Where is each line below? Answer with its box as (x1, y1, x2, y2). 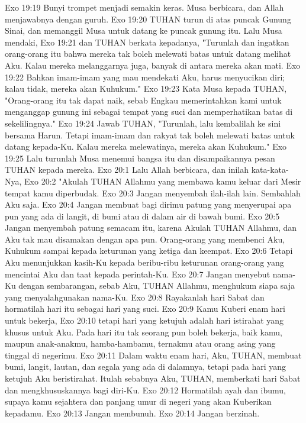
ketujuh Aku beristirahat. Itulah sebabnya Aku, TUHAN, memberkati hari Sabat (5, 372, 301, 384)
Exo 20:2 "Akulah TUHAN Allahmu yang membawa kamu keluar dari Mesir (24, 175, 301, 187)
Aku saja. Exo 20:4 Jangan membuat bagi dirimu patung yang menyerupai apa (5, 198, 292, 211)
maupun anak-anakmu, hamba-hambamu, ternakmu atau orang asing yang (5, 337, 276, 350)
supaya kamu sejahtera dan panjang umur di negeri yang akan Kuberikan (5, 395, 272, 408)
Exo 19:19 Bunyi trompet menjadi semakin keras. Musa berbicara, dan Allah (5, 1, 284, 13)
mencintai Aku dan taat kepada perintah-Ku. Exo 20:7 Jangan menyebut (5, 267, 270, 280)
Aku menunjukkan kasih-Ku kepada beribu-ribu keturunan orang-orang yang (5, 256, 284, 269)
